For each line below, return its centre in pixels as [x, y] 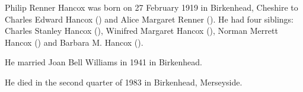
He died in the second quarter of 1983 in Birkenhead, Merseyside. [124, 82]
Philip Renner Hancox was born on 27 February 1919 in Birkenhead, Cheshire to [151, 7]
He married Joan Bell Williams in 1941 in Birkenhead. [103, 62]
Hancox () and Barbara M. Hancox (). [74, 42]
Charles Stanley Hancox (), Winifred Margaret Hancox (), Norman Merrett [141, 31]
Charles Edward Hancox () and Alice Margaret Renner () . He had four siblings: [149, 19]
